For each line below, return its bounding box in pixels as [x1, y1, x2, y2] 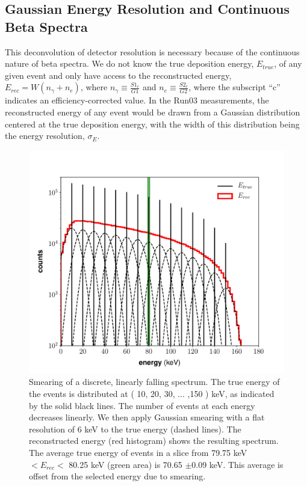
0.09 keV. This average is [191, 458, 284, 470]
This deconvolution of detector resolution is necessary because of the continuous [5, 45, 300, 58]
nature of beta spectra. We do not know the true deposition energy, [5, 57, 254, 70]
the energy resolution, [5, 129, 85, 142]
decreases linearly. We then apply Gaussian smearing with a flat [29, 411, 265, 423]
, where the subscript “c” [188, 81, 281, 93]
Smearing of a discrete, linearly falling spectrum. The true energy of [29, 375, 280, 388]
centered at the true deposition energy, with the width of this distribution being [5, 117, 300, 130]
